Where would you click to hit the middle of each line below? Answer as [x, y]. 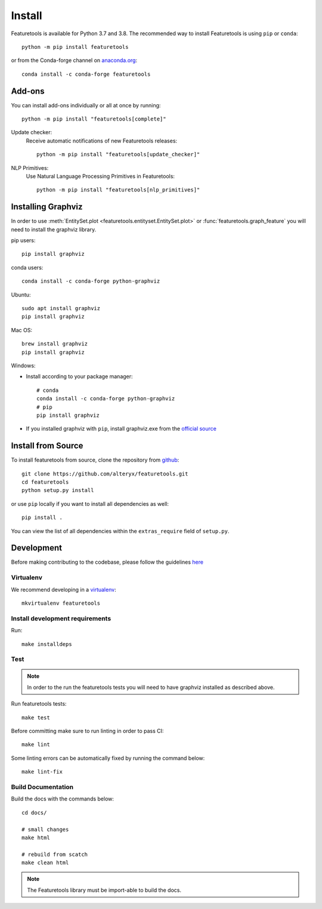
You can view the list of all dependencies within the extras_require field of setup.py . [120, 531]
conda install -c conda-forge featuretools [86, 74]
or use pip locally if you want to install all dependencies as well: [90, 503]
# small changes [45, 829]
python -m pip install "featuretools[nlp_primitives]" [118, 190]
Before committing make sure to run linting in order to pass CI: [87, 731]
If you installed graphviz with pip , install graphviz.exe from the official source [121, 429]
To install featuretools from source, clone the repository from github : [95, 460]
